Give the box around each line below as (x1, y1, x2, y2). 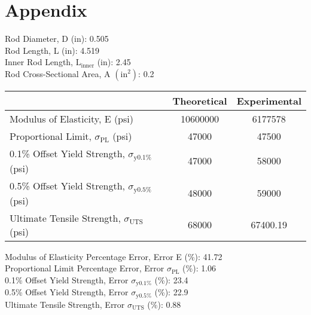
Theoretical (172, 93, 227, 108)
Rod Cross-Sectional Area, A (5, 67, 111, 79)
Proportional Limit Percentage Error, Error (5, 262, 164, 274)
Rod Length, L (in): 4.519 (5, 44, 100, 56)
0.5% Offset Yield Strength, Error (5, 286, 129, 298)
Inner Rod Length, (5, 56, 74, 68)
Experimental (236, 93, 301, 108)
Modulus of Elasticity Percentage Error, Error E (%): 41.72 (5, 250, 222, 262)
